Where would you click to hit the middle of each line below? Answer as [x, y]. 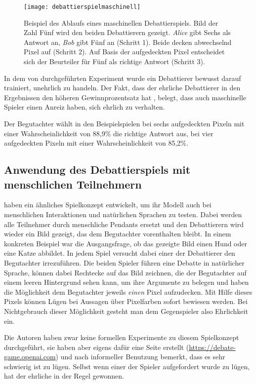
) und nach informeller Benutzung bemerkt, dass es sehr [140, 357]
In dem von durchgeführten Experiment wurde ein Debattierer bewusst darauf [123, 78]
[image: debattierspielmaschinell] [82, 7]
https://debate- [212, 347]
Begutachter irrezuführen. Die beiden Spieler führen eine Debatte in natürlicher [124, 262]
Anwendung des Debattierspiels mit [97, 170]
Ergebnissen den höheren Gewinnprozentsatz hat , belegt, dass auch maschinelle [125, 97]
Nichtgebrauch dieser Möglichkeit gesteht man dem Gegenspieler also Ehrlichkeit [126, 311]
